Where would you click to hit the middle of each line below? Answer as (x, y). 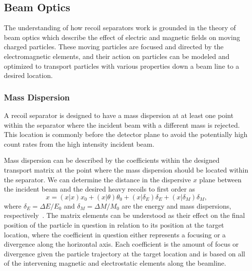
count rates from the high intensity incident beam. (79, 144)
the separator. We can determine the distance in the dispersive (97, 179)
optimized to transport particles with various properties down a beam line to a (122, 66)
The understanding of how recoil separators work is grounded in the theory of (120, 28)
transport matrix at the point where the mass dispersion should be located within (126, 169)
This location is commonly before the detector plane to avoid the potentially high (126, 134)
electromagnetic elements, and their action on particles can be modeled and (117, 56)
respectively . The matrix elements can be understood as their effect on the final (125, 215)
